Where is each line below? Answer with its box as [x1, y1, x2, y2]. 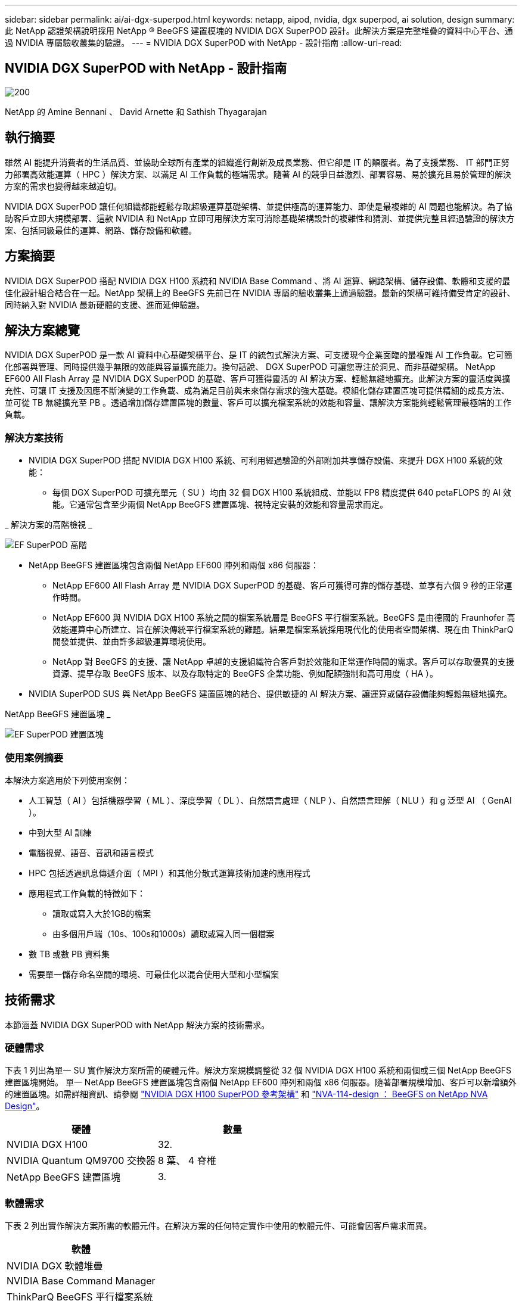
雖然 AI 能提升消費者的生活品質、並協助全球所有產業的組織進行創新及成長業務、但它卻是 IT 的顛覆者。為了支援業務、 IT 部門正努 [5, 157, 509, 167]
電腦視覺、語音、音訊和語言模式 [29, 847, 154, 858]
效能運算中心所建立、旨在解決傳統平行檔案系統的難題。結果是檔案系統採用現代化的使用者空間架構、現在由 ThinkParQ [52, 624, 514, 635]
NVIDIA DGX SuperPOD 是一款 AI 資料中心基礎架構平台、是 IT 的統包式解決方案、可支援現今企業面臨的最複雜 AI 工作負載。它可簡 [5, 350, 512, 360]
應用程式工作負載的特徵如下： [29, 888, 145, 898]
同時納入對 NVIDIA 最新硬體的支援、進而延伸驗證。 [5, 299, 205, 310]
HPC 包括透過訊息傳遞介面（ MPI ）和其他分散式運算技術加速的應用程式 [29, 867, 310, 878]
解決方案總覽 [5, 322, 80, 338]
